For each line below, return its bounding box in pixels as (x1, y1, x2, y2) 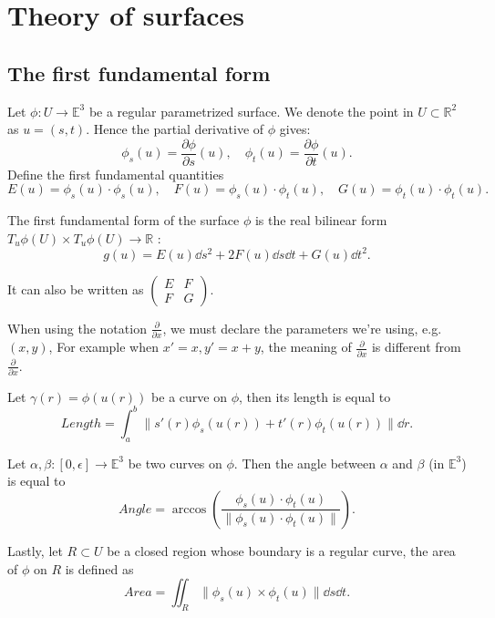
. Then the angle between (233, 453, 376, 472)
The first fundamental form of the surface (7, 211, 240, 230)
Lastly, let (7, 541, 63, 560)
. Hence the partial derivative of (86, 119, 264, 139)
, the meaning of (260, 337, 352, 356)
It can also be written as (7, 279, 144, 298)
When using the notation (7, 318, 147, 337)
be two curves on (128, 453, 222, 472)
